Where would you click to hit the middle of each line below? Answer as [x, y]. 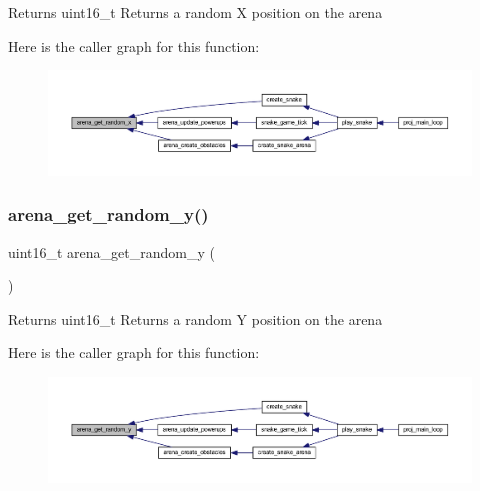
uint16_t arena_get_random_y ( [111, 251]
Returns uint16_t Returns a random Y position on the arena [195, 318]
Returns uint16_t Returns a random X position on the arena [195, 12]
